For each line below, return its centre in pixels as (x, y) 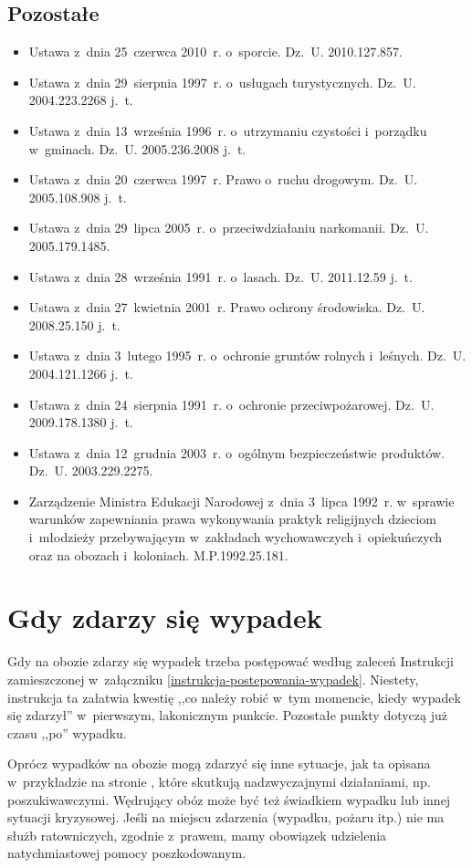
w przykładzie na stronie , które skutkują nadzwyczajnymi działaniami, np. (219, 781)
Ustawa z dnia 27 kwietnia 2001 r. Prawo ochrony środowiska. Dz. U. (227, 307)
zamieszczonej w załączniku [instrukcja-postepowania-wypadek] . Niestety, (213, 679)
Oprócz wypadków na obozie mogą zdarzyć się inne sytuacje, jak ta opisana (219, 763)
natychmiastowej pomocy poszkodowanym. (127, 853)
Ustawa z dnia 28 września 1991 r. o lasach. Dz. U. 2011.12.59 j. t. (220, 276)
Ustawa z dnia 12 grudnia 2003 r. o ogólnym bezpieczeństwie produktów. (237, 452)
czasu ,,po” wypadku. (67, 732)
